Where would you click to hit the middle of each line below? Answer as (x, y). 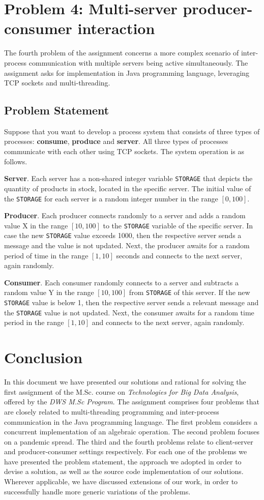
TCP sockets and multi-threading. (57, 83)
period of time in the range (46, 255)
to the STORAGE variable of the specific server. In (178, 225)
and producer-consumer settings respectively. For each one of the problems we (126, 451)
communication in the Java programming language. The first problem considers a (131, 421)
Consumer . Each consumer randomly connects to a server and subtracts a (121, 282)
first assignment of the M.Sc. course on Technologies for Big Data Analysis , (122, 391)
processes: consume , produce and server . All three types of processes (116, 141)
